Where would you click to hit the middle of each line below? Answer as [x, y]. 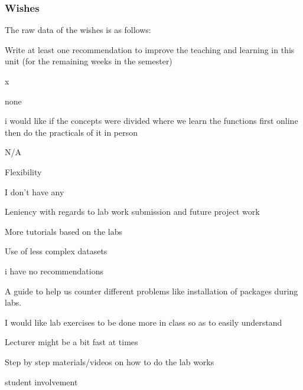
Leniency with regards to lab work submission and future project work [132, 212]
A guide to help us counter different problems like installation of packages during [151, 291]
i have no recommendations [54, 271]
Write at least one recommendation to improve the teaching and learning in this [150, 49]
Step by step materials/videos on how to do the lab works [110, 361]
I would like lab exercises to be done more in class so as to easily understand [144, 322]
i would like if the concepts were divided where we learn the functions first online [151, 121]
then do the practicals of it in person [71, 132]
